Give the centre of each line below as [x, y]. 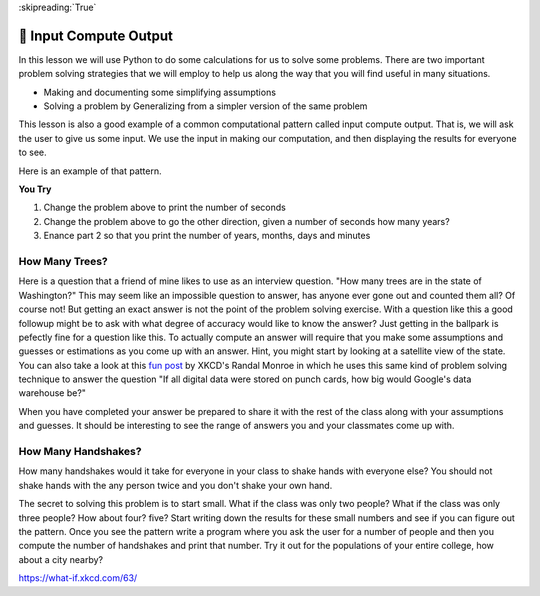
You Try [35, 189]
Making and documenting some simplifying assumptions [160, 92]
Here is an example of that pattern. [90, 171]
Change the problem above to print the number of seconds [165, 207]
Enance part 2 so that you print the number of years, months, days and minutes [207, 236]
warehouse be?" [52, 393]
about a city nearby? [61, 559]
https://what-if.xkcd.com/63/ [78, 578]
